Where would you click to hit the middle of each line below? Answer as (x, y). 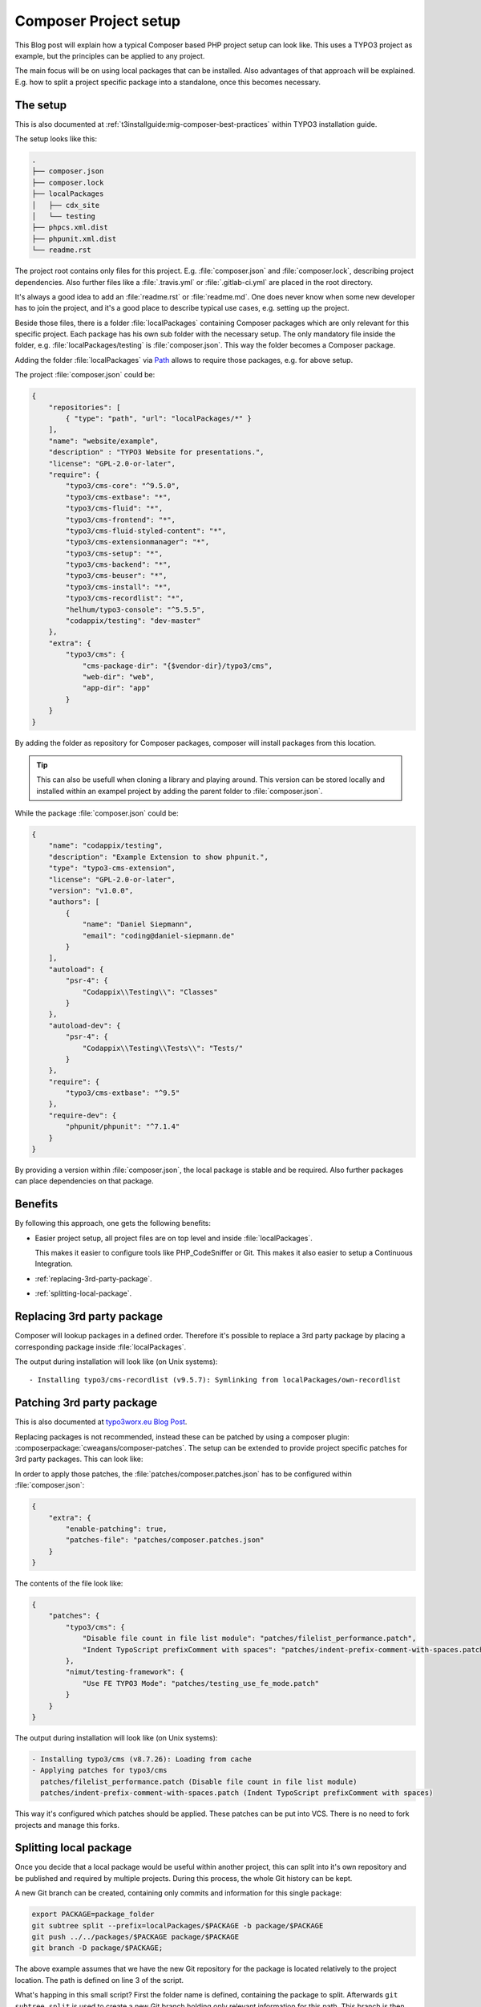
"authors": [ (74, 902)
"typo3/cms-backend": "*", (118, 565)
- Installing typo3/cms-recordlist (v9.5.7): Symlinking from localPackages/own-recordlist (215, 1380)
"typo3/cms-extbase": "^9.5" (123, 1093)
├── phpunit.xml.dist (74, 238)
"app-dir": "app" (116, 688)
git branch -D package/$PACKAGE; (97, 1948)
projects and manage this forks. (67, 1825)
